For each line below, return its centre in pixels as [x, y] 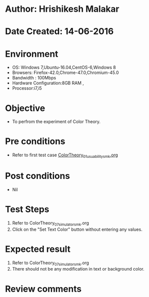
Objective [25, 108]
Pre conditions [35, 141]
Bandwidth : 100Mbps [34, 78]
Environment [32, 54]
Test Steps [27, 210]
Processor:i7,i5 [27, 88]
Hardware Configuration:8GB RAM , [48, 83]
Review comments [43, 289]
